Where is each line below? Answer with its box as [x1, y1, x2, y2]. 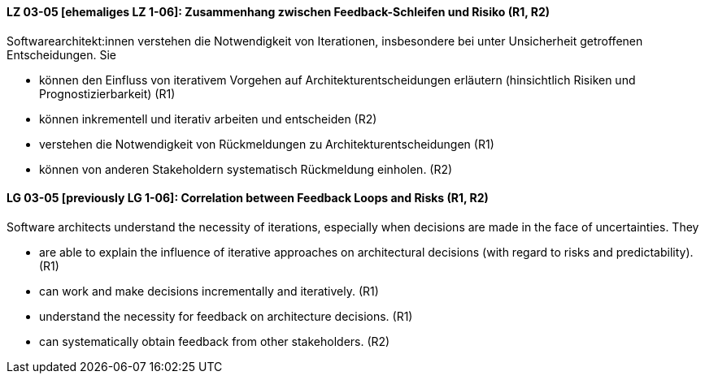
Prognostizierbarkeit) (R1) [39, 86, 176, 101]
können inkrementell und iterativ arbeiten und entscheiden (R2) [39, 111, 377, 126]
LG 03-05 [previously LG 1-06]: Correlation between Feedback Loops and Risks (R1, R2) [7, 191, 489, 205]
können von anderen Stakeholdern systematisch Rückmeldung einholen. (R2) [39, 162, 453, 176]
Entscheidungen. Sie [7, 47, 116, 62]
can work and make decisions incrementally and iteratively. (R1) [39, 283, 379, 298]
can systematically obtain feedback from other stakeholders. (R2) [39, 334, 390, 348]
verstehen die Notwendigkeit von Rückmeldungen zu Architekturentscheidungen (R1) [39, 136, 494, 151]
